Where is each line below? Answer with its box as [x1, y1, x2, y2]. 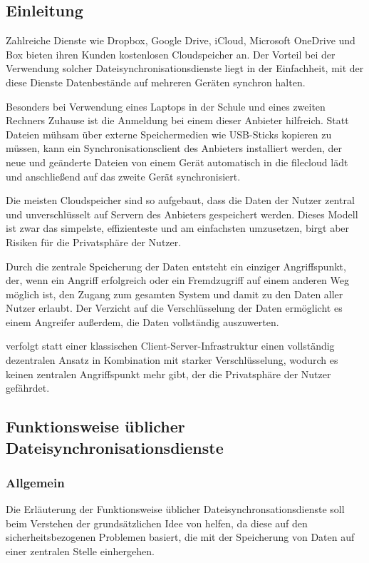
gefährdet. [6, 380, 50, 395]
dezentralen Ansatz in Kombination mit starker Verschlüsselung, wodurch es [6, 352, 338, 367]
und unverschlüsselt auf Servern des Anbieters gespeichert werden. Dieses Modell [6, 206, 358, 221]
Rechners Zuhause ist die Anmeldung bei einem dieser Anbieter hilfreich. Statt [6, 113, 349, 128]
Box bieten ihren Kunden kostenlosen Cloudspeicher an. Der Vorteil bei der [6, 46, 336, 61]
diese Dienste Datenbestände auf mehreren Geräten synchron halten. [6, 74, 306, 89]
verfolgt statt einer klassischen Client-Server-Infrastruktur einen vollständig [6, 338, 335, 353]
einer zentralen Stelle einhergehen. [6, 544, 155, 559]
